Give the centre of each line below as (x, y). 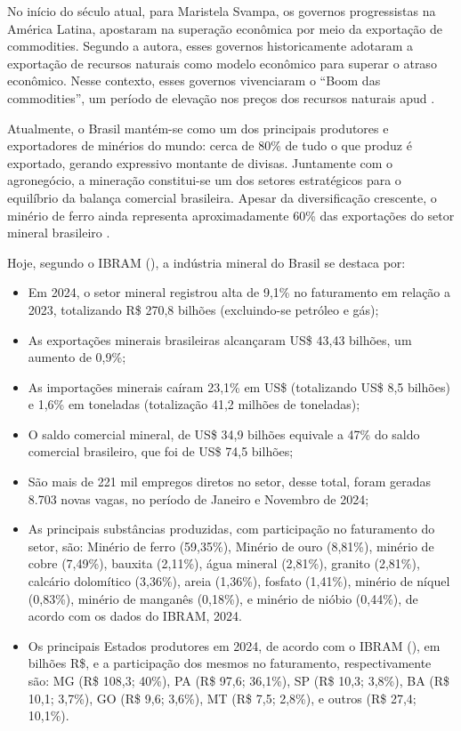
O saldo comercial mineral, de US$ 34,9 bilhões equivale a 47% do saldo (224, 434)
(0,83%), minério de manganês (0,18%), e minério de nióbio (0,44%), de (223, 598)
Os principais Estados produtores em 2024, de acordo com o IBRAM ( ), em (234, 645)
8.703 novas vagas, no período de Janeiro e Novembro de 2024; (198, 498)
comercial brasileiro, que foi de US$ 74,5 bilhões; (161, 451)
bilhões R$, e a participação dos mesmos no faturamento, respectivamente (230, 663)
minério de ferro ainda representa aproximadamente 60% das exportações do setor (231, 215)
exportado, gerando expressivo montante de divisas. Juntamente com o (200, 162)
